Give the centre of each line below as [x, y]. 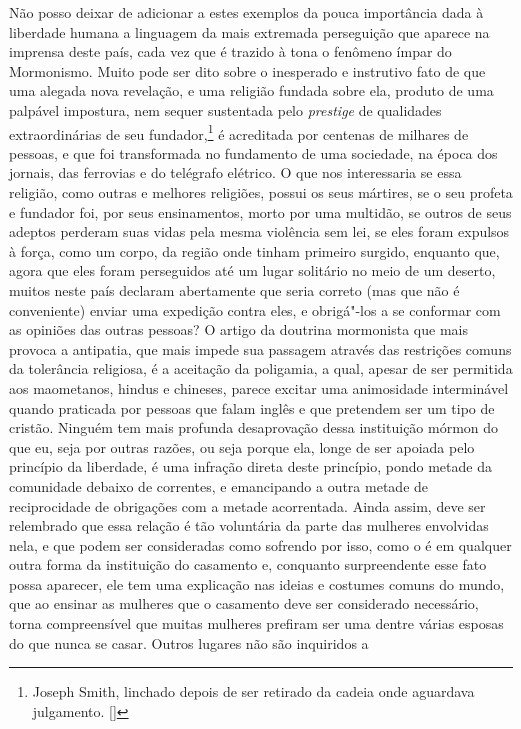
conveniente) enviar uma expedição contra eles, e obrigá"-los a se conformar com [255, 309]
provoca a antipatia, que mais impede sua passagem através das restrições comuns [260, 348]
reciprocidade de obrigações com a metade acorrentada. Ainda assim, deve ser [247, 505]
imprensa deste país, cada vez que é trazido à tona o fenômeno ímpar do [230, 51]
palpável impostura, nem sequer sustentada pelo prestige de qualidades [225, 109]
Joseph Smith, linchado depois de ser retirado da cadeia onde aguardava [253, 691]
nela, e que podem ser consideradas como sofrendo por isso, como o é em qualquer [260, 544]
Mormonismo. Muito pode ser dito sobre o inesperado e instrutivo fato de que [247, 70]
